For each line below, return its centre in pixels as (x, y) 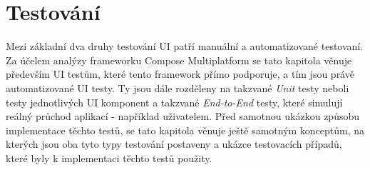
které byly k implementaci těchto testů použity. (109, 157)
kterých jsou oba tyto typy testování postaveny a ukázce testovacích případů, (174, 144)
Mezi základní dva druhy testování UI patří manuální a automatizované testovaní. (185, 46)
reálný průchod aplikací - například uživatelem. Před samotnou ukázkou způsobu (183, 116)
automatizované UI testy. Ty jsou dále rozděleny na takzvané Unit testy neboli (178, 87)
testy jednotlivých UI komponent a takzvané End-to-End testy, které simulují (174, 102)
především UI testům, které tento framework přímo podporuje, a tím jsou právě (180, 74)
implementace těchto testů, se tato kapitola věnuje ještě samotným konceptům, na (185, 130)
